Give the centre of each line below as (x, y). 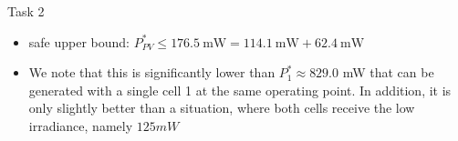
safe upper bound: (79, 41)
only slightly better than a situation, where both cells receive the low (222, 108)
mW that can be (388, 72)
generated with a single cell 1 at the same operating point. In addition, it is (240, 90)
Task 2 (26, 11)
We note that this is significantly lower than (152, 72)
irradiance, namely (81, 125)
